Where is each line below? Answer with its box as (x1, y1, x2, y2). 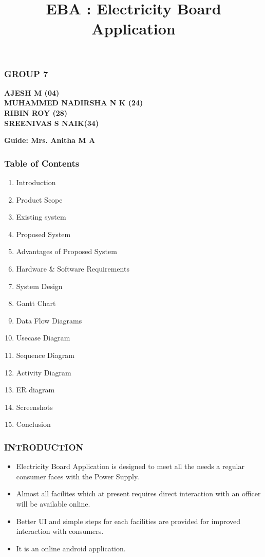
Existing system (16, 211, 66, 222)
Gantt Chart (16, 298, 56, 309)
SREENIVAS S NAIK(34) (4, 117, 99, 128)
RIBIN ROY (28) (4, 107, 68, 118)
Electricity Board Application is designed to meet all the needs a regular (16, 461, 244, 472)
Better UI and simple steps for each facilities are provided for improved (16, 515, 241, 526)
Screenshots (16, 401, 53, 412)
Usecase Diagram (16, 332, 70, 343)
